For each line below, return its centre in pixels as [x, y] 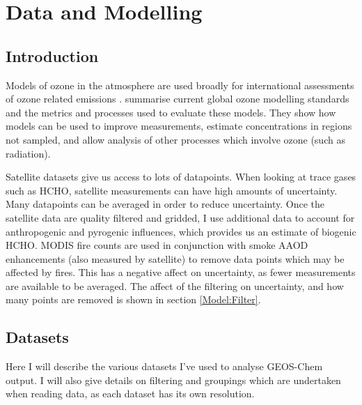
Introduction [52, 55]
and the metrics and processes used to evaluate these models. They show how [171, 112]
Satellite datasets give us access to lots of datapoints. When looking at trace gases [181, 177]
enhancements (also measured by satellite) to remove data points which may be [175, 258]
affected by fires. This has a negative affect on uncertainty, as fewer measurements [181, 272]
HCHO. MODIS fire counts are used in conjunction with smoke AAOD [157, 245]
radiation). [28, 153]
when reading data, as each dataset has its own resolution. [130, 393]
